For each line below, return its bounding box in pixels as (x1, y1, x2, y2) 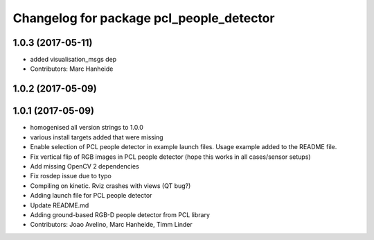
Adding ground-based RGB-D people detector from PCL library (30, 210, 211, 218)
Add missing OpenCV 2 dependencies (30, 162, 140, 170)
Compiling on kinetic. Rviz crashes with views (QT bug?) (30, 181, 191, 190)
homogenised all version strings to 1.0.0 (30, 123, 143, 132)
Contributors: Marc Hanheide (30, 65, 114, 73)
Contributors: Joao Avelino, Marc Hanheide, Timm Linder (30, 221, 193, 229)
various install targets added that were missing (30, 132, 163, 142)
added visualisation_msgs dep (30, 55, 117, 64)
